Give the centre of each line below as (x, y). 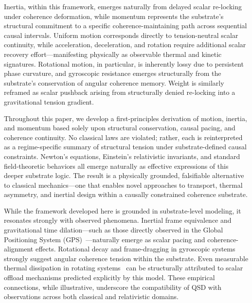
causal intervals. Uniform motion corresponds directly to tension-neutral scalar (121, 35)
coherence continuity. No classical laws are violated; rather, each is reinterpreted (123, 137)
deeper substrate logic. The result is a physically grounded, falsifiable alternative (124, 175)
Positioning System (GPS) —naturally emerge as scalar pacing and (105, 239)
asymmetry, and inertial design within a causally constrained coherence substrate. (126, 194)
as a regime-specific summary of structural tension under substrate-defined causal (125, 147)
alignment (19, 249)
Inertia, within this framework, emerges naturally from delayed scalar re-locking (123, 6)
